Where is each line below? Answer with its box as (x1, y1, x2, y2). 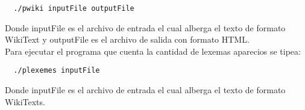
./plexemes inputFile (13, 66, 100, 75)
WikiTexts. (5, 95, 45, 108)
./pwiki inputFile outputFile (13, 4, 134, 13)
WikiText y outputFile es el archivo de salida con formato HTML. (5, 33, 250, 46)
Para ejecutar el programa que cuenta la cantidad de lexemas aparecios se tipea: (5, 44, 301, 57)
